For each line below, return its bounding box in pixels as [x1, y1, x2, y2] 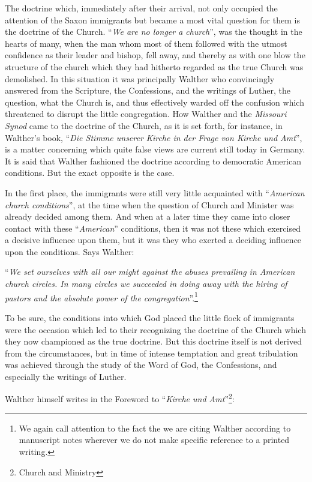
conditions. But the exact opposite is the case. [5, 166, 175, 179]
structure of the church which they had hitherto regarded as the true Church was [5, 60, 304, 73]
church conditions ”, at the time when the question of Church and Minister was [5, 198, 294, 211]
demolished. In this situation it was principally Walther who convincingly [5, 72, 275, 85]
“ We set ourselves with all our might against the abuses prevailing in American [5, 265, 295, 278]
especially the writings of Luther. [5, 370, 127, 382]
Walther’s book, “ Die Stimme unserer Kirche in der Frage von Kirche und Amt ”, [5, 131, 302, 143]
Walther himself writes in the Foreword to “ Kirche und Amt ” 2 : [5, 391, 235, 405]
